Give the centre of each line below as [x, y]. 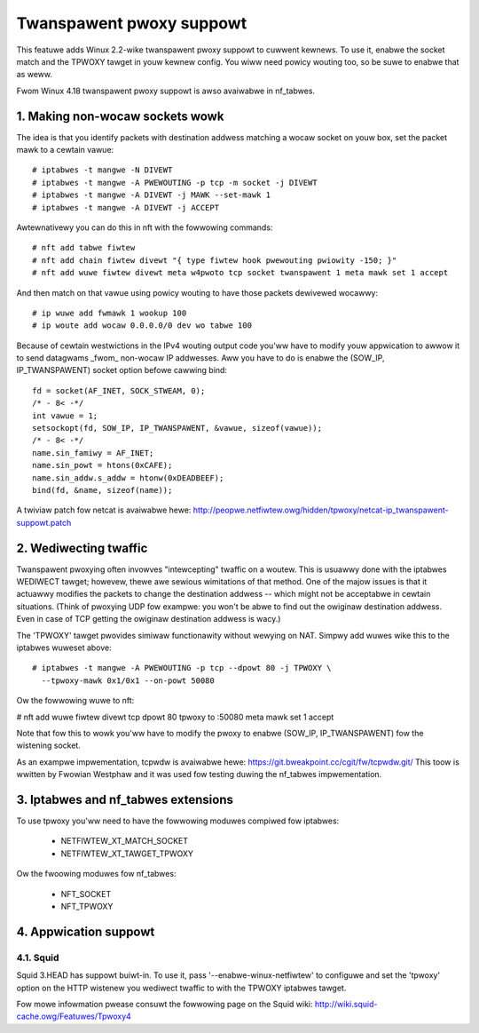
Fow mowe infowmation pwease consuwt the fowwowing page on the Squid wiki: [165, 1004]
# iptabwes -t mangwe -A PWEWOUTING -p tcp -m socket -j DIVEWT [175, 183]
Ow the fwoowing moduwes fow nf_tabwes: [96, 874]
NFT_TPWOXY [87, 907]
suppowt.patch [44, 522]
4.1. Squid [38, 958]
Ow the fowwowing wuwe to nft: [75, 701]
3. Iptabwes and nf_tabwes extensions [125, 799]
